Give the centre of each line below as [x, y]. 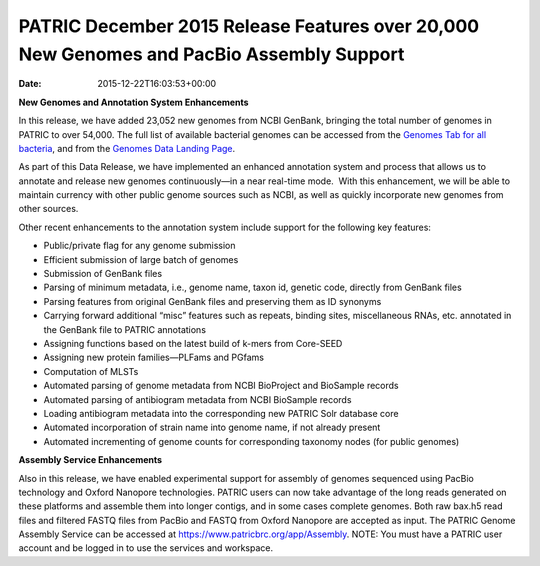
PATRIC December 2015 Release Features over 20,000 [249, 26]
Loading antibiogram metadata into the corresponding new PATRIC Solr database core [221, 413]
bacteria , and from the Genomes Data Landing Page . [127, 148]
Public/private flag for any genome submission [139, 246]
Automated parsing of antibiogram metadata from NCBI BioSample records [197, 399]
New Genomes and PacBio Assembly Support [211, 54]
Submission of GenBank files [103, 274]
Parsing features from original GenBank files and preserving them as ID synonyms [212, 301]
